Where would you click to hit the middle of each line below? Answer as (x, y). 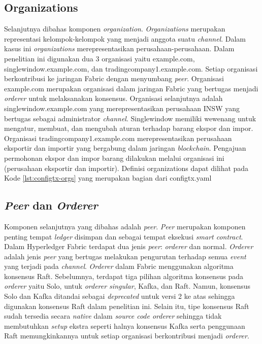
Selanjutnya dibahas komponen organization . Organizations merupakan (115, 29)
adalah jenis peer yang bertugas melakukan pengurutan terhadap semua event (125, 256)
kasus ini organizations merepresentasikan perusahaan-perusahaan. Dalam (119, 48)
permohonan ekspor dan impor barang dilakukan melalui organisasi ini (114, 158)
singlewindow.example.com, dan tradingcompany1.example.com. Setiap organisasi (131, 68)
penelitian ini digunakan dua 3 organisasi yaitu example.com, (100, 58)
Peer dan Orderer (51, 205)
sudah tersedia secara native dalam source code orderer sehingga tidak (113, 316)
